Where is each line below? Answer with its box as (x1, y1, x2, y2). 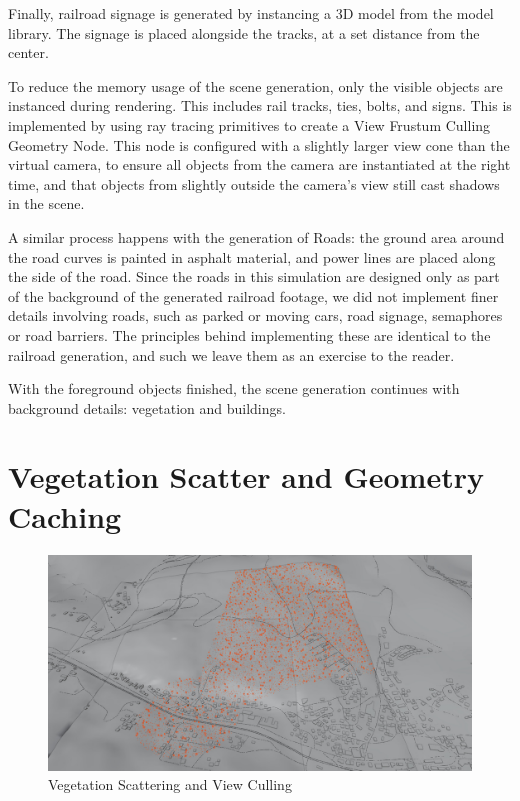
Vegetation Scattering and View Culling (48, 774, 292, 795)
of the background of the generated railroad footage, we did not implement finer (8, 285, 499, 306)
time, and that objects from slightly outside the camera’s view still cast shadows (8, 173, 500, 194)
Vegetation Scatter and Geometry (8, 456, 484, 497)
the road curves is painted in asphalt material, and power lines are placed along (8, 246, 496, 267)
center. (8, 42, 49, 63)
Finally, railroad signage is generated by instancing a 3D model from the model (8, 3, 494, 23)
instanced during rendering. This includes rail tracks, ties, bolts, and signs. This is (8, 95, 512, 116)
